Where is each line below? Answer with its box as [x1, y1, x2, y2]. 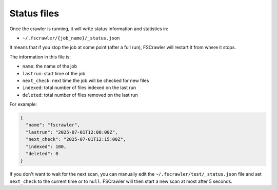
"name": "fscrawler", [26, 122, 81, 128]
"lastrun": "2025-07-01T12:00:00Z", [26, 129, 118, 135]
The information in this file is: [9, 54, 71, 60]
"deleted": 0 [26, 151, 58, 156]
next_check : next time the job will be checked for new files [22, 77, 149, 83]
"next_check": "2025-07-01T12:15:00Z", [26, 136, 126, 142]
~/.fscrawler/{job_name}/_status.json [22, 35, 120, 41]
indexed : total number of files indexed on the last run [22, 85, 136, 91]
